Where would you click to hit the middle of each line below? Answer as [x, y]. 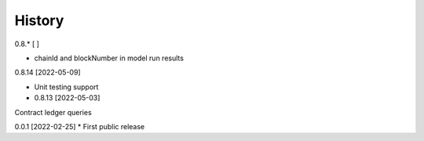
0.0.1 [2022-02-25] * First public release [80, 126]
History [39, 20]
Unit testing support [66, 87]
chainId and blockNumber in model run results [109, 58]
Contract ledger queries [53, 112]
